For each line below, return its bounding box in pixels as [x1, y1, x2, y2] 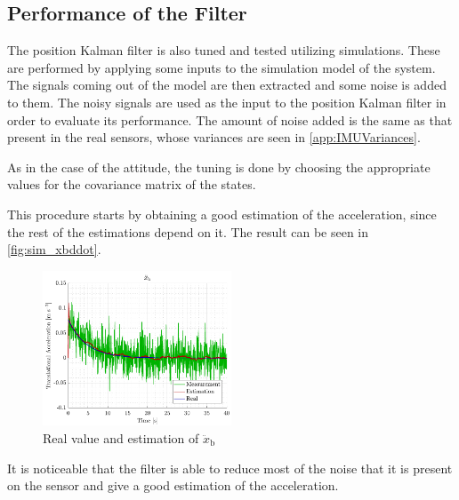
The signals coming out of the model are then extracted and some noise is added [7, 75, 447, 94]
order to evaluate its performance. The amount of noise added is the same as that [7, 110, 453, 129]
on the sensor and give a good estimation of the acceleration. [7, 476, 339, 495]
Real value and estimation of [43, 429, 199, 448]
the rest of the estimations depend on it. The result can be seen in [7, 222, 369, 241]
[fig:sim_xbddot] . [7, 240, 101, 258]
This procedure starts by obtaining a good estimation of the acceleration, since [7, 204, 437, 223]
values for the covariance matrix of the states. [7, 175, 256, 194]
